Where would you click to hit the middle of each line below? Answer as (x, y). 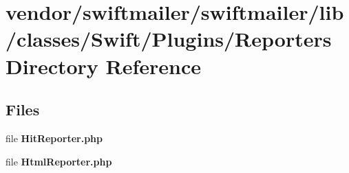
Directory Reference (104, 66)
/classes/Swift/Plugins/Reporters (169, 39)
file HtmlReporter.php (59, 161)
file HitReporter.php (54, 138)
